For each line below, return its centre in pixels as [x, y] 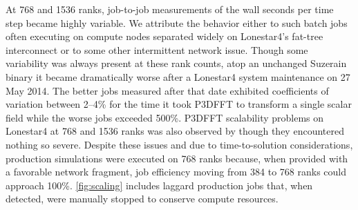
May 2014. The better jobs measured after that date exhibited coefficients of [167, 90]
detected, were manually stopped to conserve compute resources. [142, 199]
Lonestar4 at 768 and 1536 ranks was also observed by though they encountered [175, 131]
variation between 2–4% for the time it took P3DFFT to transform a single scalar [179, 104]
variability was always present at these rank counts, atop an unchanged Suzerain [176, 63]
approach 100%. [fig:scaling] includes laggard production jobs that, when [159, 185]
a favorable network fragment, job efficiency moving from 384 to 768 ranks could [176, 172]
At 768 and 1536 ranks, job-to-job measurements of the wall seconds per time [170, 9]
